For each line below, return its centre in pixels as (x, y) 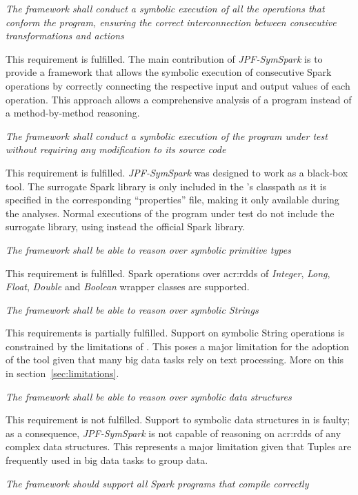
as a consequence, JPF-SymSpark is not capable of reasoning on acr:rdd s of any (173, 433)
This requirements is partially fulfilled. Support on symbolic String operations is (175, 333)
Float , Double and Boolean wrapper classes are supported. (128, 286)
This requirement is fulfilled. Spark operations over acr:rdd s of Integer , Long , (168, 273)
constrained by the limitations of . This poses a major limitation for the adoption (177, 346)
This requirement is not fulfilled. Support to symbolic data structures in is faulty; (178, 420)
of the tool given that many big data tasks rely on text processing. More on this (175, 360)
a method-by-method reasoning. (73, 113)
